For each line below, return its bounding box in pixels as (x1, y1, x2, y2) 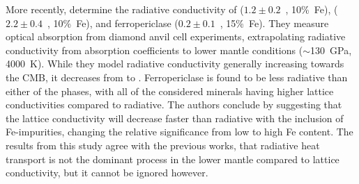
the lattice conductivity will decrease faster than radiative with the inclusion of (6, 110, 344, 125)
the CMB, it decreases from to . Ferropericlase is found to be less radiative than (6, 69, 348, 84)
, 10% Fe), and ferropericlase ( (47, 15, 178, 30)
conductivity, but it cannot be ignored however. (6, 165, 208, 180)
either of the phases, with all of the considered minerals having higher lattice (6, 83, 334, 98)
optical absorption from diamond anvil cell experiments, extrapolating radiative (6, 29, 346, 44)
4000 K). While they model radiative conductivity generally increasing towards (6, 56, 344, 71)
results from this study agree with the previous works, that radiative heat (6, 137, 320, 152)
